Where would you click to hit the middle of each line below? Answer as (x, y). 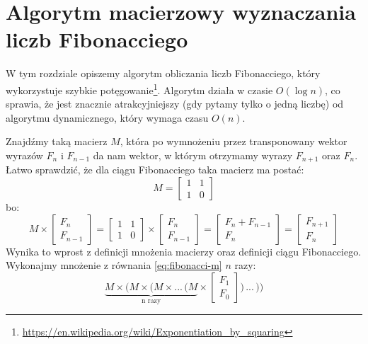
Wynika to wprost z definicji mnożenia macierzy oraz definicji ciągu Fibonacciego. (184, 251)
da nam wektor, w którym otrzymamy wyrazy (193, 155)
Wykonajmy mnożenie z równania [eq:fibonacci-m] (114, 265)
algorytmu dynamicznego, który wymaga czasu (107, 117)
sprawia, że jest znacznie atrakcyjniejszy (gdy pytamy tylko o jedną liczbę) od (175, 104)
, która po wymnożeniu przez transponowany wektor (234, 141)
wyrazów (24, 155)
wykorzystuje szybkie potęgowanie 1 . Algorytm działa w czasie (139, 88)
